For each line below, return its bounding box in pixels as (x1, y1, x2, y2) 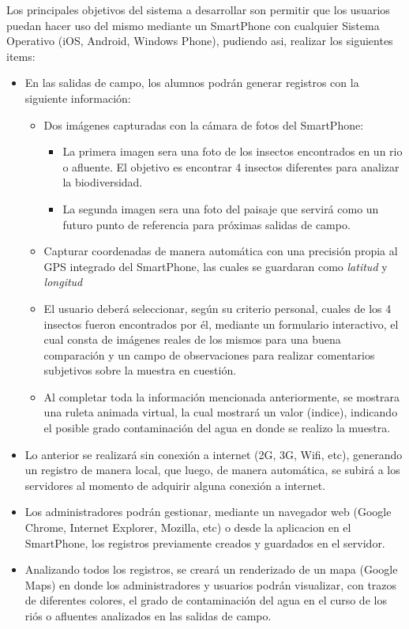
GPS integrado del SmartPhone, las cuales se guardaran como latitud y (43, 258, 388, 274)
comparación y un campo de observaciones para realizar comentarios (43, 346, 375, 363)
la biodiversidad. (62, 174, 143, 190)
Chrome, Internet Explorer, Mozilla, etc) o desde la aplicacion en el (24, 519, 351, 536)
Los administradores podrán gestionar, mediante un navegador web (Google (24, 503, 392, 520)
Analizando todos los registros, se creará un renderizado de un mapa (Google (24, 561, 398, 578)
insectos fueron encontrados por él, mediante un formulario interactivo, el (43, 315, 399, 332)
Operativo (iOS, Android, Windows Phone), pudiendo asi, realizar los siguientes (6, 32, 393, 49)
